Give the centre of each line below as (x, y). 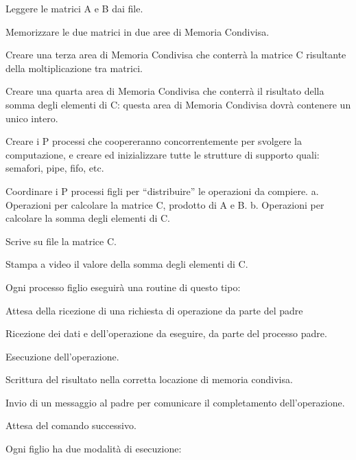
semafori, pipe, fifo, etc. (55, 168)
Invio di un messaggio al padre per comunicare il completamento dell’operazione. (175, 402)
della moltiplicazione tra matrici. (74, 68)
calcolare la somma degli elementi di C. (88, 218)
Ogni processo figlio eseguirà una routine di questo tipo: (123, 287)
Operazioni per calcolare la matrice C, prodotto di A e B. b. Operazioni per (165, 204)
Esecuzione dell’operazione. (62, 356)
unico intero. (32, 118)
